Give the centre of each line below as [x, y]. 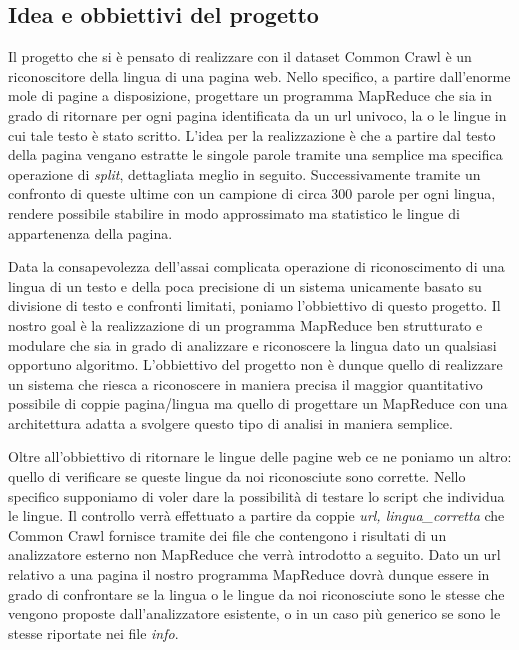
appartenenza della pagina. [90, 232]
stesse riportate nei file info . [93, 632]
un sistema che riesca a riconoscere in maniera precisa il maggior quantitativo [245, 383]
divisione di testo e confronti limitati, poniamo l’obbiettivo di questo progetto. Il [254, 305]
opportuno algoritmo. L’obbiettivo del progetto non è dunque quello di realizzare [255, 364]
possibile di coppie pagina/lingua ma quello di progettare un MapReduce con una [258, 403]
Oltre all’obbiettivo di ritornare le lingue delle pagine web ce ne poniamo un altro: [260, 456]
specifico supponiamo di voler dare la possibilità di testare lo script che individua [256, 495]
